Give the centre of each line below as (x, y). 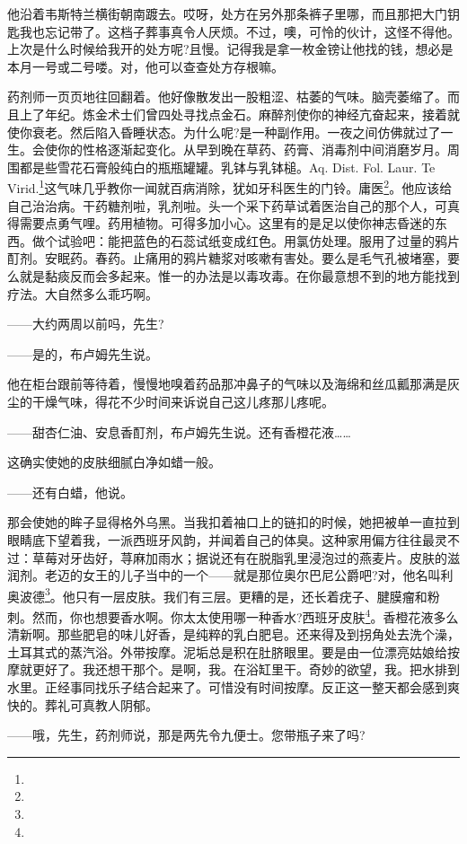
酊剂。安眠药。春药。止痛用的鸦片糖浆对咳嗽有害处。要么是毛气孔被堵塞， (227, 258)
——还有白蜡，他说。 (70, 492)
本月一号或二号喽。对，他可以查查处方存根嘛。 (145, 66)
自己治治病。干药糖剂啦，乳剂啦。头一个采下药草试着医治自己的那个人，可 (227, 205)
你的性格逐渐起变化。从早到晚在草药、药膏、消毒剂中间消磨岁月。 (252, 149)
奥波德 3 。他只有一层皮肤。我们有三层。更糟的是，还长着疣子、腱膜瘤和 (217, 594)
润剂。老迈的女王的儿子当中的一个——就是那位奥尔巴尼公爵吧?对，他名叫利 (230, 575)
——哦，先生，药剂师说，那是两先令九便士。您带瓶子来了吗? (186, 735)
